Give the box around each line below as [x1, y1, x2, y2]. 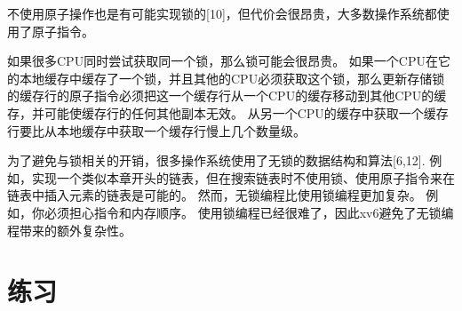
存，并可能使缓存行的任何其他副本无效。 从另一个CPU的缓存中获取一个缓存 [7, 103, 449, 122]
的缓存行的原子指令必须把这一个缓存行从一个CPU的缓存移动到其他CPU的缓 [7, 86, 447, 105]
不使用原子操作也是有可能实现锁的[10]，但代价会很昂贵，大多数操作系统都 [7, 4, 437, 22]
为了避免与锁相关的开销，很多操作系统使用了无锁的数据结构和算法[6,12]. [7, 151, 426, 170]
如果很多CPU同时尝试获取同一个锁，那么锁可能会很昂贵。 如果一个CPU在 [7, 52, 438, 70]
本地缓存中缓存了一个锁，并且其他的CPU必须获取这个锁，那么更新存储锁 [19, 68, 445, 87]
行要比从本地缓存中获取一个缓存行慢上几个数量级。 [7, 121, 306, 140]
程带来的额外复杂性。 [7, 220, 131, 239]
